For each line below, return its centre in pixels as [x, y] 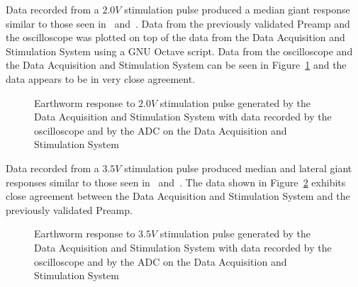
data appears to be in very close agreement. [101, 78]
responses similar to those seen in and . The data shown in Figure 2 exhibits [176, 182]
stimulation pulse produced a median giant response [237, 9]
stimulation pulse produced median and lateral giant [238, 168]
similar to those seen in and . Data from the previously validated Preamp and [178, 23]
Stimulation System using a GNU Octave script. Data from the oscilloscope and [179, 51]
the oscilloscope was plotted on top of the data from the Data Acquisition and [175, 37]
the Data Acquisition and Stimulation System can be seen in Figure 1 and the [176, 65]
